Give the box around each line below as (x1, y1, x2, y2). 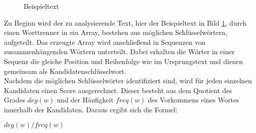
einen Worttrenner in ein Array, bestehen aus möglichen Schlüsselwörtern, (4, 27, 227, 37)
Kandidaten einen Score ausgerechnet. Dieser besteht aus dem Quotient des (4, 85, 232, 95)
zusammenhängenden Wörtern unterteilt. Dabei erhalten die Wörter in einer (4, 46, 235, 57)
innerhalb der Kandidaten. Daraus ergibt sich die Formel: (4, 104, 178, 114)
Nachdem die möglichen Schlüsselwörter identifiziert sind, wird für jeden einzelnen (4, 75, 252, 86)
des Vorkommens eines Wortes (147, 95, 239, 105)
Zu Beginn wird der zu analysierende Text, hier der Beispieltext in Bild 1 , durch (4, 17, 247, 28)
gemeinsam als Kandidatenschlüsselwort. (4, 66, 126, 76)
